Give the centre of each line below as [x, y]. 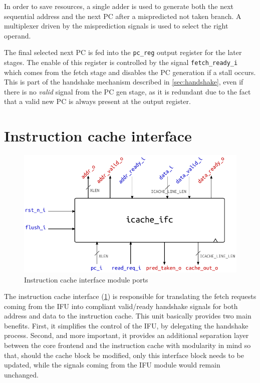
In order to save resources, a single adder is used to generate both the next [119, 6]
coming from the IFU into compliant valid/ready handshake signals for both [121, 306]
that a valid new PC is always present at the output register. [97, 101]
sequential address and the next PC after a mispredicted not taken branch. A [123, 16]
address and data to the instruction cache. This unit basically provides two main [128, 316]
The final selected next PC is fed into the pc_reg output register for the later [123, 52]
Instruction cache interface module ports [86, 279]
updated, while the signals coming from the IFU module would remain [112, 365]
